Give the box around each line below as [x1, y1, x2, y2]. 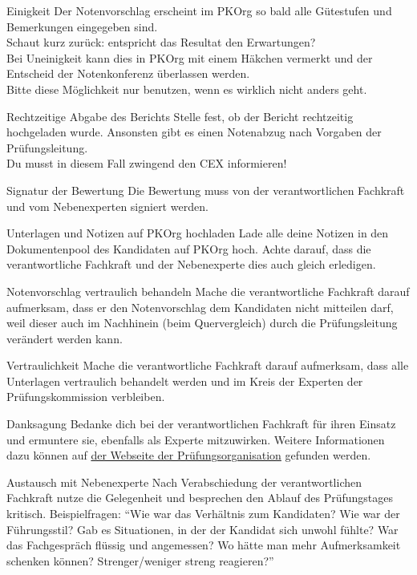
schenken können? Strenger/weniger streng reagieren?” [6, 552, 274, 569]
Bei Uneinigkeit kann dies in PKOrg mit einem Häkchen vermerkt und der [6, 49, 373, 66]
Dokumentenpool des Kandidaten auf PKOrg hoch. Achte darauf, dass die [6, 240, 371, 257]
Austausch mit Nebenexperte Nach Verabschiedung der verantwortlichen [6, 473, 362, 490]
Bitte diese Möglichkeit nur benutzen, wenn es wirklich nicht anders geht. [6, 80, 367, 97]
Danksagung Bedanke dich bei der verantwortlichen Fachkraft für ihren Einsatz [6, 415, 396, 432]
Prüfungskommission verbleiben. [6, 388, 165, 405]
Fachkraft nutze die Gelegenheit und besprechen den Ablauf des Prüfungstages [6, 489, 394, 506]
